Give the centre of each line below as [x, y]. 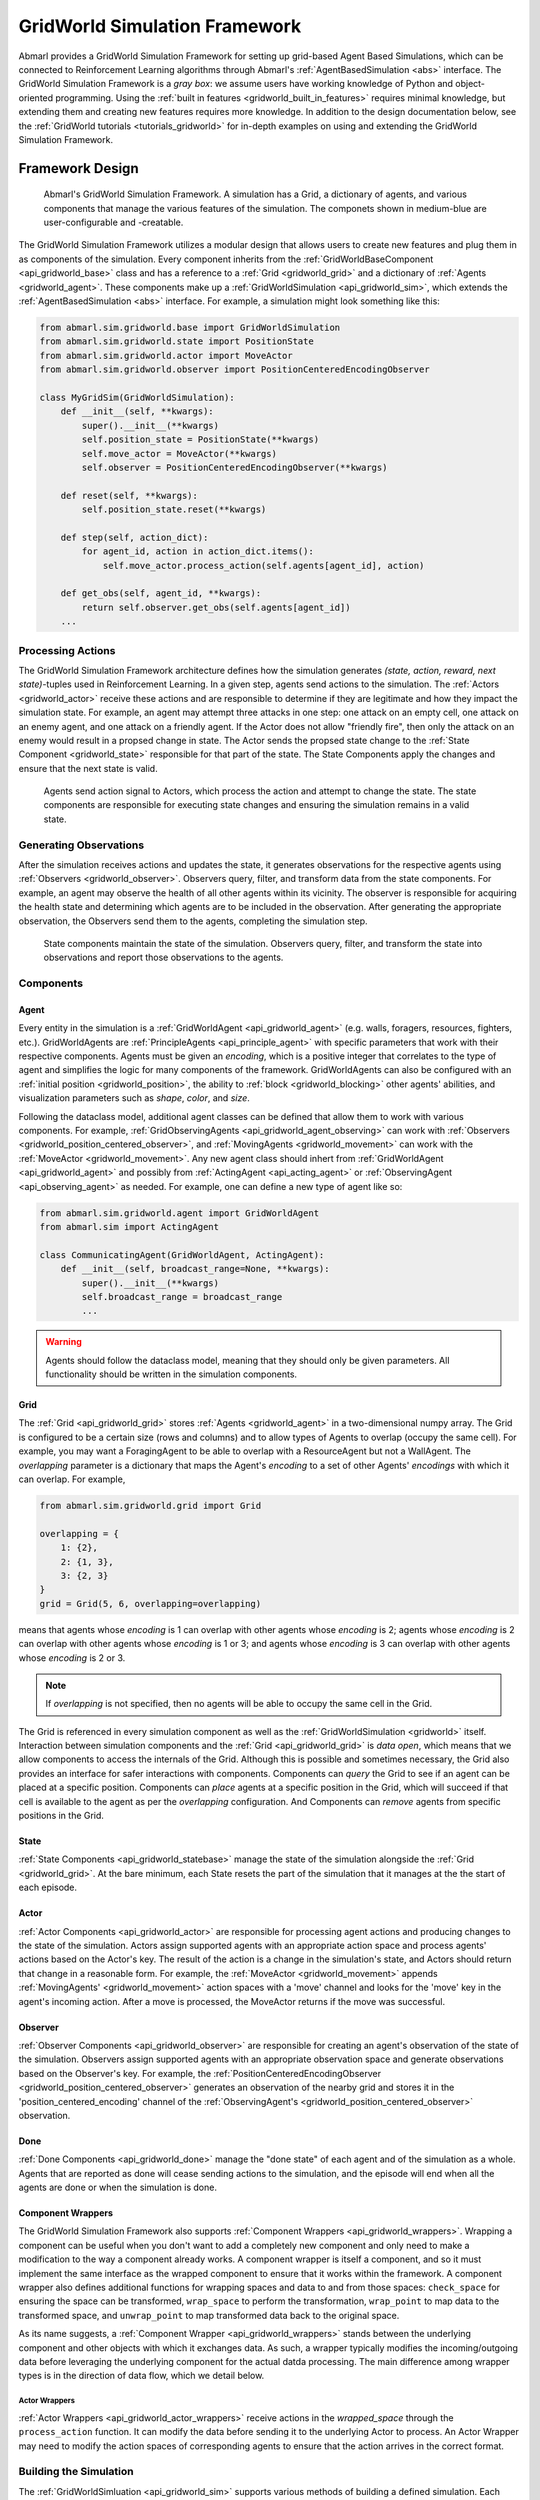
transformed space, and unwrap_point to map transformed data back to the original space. [209, 2315]
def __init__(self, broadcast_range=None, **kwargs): [195, 1269]
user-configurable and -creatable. [113, 222]
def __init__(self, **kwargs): [137, 411]
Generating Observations [81, 845]
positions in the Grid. [61, 1816]
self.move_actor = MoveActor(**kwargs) [179, 453]
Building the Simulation [76, 2472]
